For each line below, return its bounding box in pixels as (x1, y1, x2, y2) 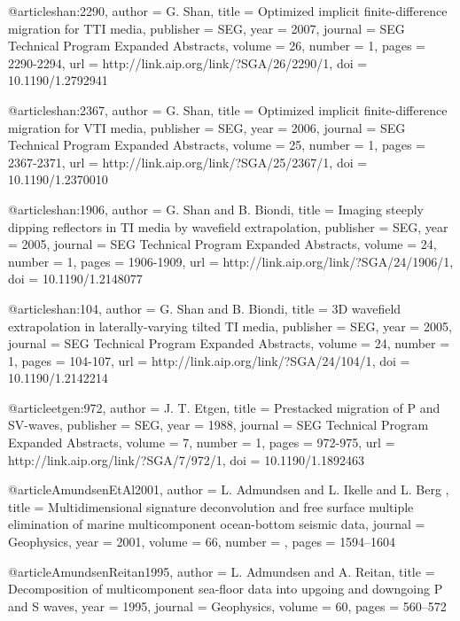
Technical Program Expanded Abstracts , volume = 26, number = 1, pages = (8, 36, 425, 55)
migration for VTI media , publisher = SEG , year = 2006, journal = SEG (8, 118, 406, 136)
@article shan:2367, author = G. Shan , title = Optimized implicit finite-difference (8, 100, 448, 119)
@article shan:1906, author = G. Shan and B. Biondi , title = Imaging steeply (8, 199, 425, 218)
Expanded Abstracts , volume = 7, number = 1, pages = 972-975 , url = (8, 433, 395, 452)
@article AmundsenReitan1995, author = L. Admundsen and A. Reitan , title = (8, 562, 435, 580)
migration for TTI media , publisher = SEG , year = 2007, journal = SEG (8, 19, 405, 37)
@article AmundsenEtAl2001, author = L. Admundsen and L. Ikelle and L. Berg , (8, 480, 449, 499)
